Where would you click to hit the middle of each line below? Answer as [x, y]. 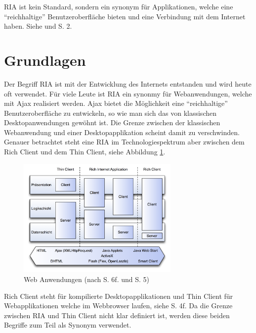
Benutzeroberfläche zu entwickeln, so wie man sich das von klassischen [110, 113]
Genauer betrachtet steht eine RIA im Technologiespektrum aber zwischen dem [124, 142]
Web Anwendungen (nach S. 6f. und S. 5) [87, 279]
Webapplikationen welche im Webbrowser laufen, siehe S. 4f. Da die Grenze [118, 306]
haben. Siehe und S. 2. [38, 26]
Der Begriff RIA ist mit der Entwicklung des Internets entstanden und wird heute [128, 83]
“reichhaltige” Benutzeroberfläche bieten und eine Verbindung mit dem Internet [125, 16]
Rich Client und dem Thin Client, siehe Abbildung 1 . [85, 152]
